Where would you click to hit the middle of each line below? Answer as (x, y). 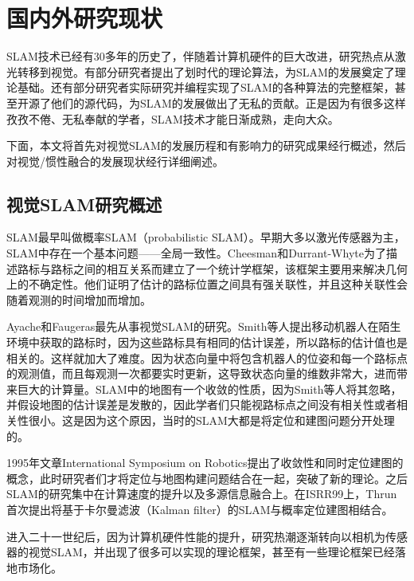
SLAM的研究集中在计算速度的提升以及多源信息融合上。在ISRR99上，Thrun (202, 494)
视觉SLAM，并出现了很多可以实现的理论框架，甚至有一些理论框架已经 (211, 552)
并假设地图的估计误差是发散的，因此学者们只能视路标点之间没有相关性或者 (201, 404)
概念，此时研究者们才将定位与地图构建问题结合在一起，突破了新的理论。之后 (207, 478)
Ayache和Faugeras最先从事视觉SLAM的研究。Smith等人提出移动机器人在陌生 (204, 326)
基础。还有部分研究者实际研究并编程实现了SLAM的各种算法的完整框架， (206, 87)
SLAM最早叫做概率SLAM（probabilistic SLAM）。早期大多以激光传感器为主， (206, 237)
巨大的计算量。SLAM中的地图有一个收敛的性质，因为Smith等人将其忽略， (209, 389)
